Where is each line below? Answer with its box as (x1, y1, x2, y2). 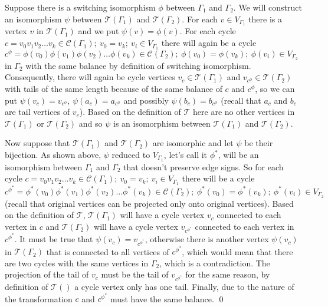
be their (244, 137, 273, 149)
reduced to (111, 148, 150, 160)
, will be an (218, 148, 259, 160)
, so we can (255, 82, 295, 95)
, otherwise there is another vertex (145, 233, 269, 245)
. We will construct (233, 1, 302, 13)
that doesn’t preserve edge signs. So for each (123, 160, 284, 173)
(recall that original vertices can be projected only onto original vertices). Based (5, 197, 294, 209)
